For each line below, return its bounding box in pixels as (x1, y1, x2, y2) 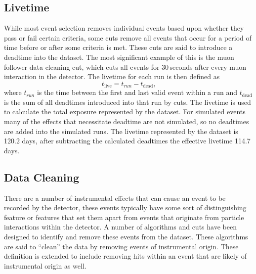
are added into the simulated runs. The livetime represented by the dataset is (4, 126, 238, 136)
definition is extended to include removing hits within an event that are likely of (4, 251, 247, 261)
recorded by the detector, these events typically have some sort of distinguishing (4, 202, 247, 213)
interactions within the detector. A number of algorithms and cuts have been (4, 222, 237, 232)
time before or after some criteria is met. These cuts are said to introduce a (4, 42, 233, 52)
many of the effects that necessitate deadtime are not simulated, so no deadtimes (4, 116, 249, 126)
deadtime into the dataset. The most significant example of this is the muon (4, 51, 234, 62)
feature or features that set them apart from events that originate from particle (4, 212, 244, 222)
